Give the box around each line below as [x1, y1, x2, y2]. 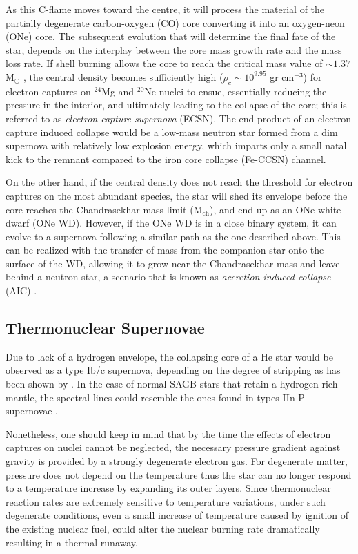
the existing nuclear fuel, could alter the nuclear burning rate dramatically [6, 522, 320, 535]
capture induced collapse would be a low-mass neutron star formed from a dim [6, 124, 338, 139]
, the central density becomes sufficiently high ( [23, 69, 223, 84]
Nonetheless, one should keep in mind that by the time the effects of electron [6, 426, 331, 441]
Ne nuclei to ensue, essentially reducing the [144, 84, 327, 98]
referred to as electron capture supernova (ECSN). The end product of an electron [6, 111, 352, 125]
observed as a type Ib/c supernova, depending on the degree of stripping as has [6, 363, 341, 377]
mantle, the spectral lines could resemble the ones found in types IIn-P [6, 390, 305, 404]
